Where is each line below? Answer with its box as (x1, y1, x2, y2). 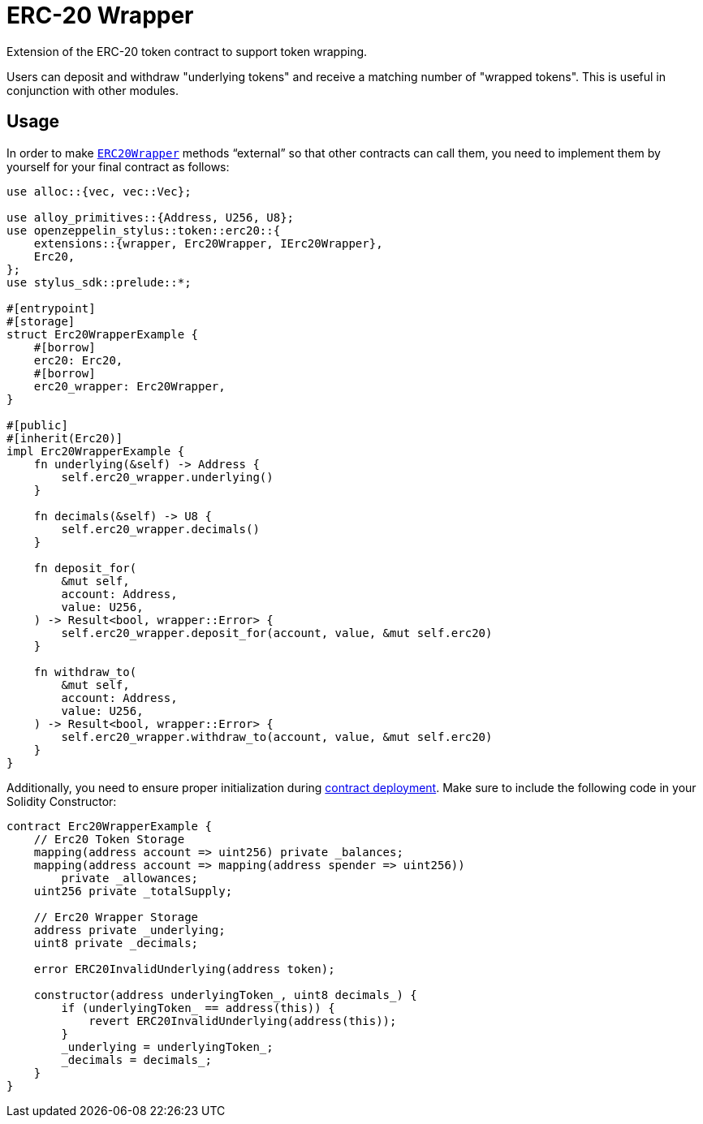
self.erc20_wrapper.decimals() (61, 522, 260, 536)
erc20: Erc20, (33, 353, 123, 367)
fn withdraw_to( (33, 665, 137, 678)
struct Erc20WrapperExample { (6, 327, 199, 341)
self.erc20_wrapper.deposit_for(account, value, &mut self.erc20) (61, 626, 493, 640)
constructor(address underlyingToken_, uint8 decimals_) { (33, 988, 417, 1001)
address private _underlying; (33, 923, 226, 937)
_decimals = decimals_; (61, 1053, 212, 1066)
